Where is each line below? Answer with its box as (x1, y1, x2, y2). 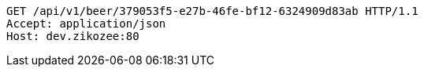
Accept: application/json (6, 17, 166, 30)
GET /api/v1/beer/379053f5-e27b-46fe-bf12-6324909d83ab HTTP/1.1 (6, 5, 418, 17)
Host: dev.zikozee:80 (6, 30, 139, 42)
